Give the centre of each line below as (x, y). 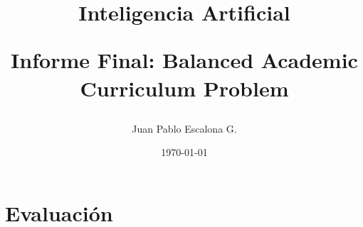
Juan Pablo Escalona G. (184, 128)
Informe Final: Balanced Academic (184, 60)
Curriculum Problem (184, 88)
